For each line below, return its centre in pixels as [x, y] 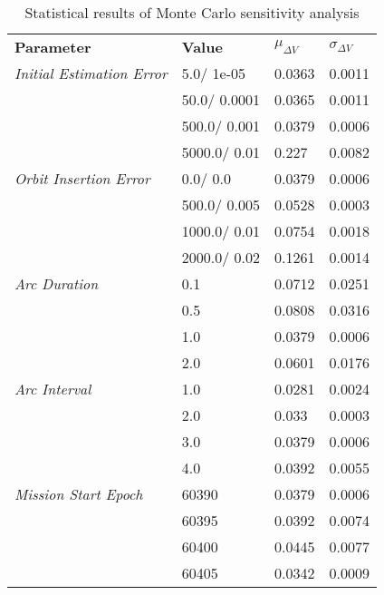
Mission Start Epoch [79, 494]
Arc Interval [53, 389]
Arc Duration [57, 283]
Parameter [53, 47]
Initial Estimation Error [91, 73]
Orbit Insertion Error [82, 178]
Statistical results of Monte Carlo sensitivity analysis [192, 12]
